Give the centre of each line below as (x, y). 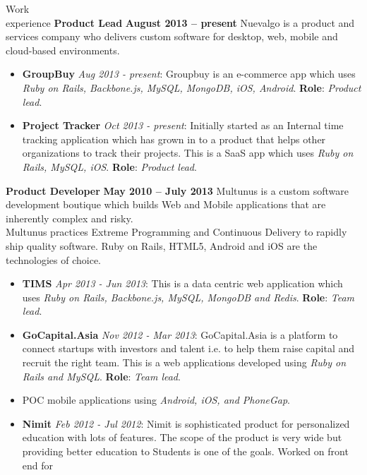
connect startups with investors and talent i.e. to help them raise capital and (188, 348)
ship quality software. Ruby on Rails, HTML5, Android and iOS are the (162, 245)
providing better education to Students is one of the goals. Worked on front (185, 451)
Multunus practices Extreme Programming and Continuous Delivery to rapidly (176, 232)
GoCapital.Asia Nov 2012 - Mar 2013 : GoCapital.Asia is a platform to (180, 334)
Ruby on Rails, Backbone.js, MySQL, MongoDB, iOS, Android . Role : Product (192, 87)
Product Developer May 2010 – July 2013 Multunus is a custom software (177, 190)
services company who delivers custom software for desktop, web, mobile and (172, 36)
